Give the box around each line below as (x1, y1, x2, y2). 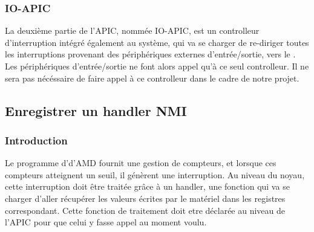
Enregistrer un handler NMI (5, 101, 187, 120)
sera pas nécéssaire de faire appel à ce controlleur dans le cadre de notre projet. (5, 71, 299, 84)
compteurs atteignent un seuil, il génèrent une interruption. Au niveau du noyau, (5, 168, 305, 181)
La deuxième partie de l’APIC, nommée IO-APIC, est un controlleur (5, 24, 260, 37)
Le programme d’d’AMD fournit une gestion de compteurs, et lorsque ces (5, 156, 276, 169)
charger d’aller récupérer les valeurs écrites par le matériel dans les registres (5, 192, 286, 204)
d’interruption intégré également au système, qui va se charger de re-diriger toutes (5, 36, 309, 48)
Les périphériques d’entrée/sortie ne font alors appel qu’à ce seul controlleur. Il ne (5, 60, 309, 72)
